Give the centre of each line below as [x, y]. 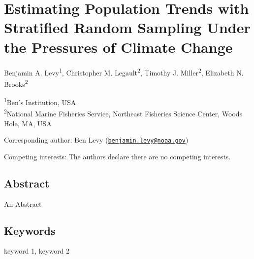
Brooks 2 [16, 83]
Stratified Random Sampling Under [127, 27]
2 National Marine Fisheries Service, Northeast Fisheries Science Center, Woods [123, 113]
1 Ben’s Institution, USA [40, 101]
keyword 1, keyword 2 [37, 251]
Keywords [30, 230]
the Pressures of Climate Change [118, 47]
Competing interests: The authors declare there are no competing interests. [117, 156]
